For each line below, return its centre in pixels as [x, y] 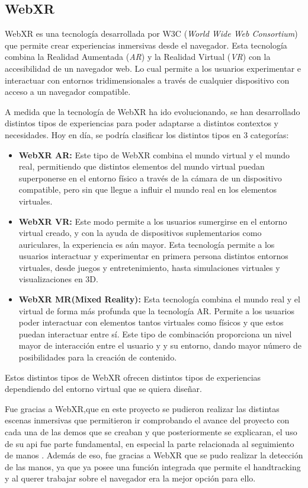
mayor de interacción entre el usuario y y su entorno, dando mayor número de [160, 345]
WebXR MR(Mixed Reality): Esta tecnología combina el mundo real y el [159, 299]
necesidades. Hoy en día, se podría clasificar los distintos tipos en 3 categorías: [147, 134]
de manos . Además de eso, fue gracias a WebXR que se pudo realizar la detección [154, 455]
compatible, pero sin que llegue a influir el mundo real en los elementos [147, 189]
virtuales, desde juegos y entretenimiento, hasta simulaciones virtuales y [149, 267]
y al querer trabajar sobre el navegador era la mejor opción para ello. [130, 478]
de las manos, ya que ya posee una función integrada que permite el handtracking [153, 466]
